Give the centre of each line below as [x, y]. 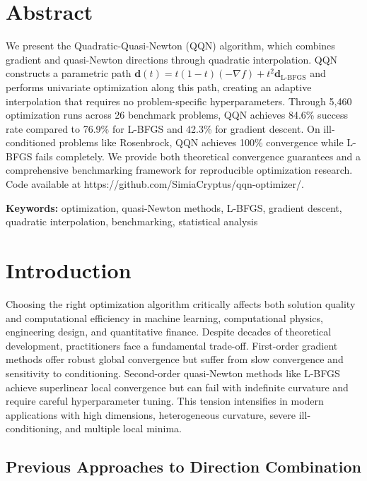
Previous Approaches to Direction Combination [183, 467]
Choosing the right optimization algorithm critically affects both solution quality [181, 303]
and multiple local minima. [123, 428]
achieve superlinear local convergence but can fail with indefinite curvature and [177, 387]
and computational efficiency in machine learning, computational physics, [164, 317]
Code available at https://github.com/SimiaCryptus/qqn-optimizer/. [155, 184]
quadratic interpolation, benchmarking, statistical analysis [132, 221]
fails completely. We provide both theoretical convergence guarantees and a [198, 156]
